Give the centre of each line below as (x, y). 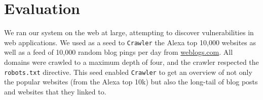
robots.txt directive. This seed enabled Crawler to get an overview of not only (128, 72)
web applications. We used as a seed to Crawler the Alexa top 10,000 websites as (130, 42)
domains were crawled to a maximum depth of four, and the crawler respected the (131, 62)
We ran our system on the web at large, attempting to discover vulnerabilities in (129, 32)
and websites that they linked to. (55, 91)
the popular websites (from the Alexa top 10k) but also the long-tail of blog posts (131, 82)
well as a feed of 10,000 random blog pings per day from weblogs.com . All (119, 52)
